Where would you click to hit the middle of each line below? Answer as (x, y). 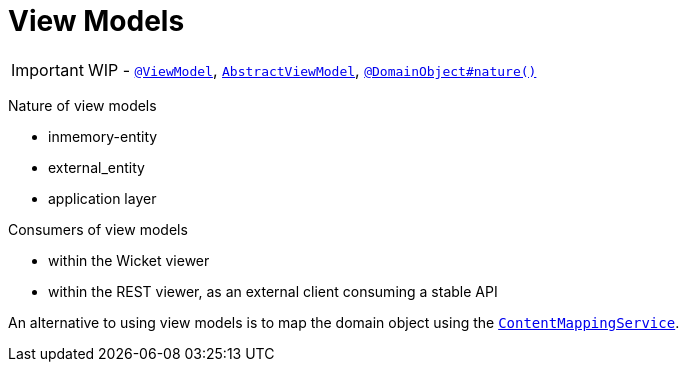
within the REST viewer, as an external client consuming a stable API (273, 291)
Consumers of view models (98, 229)
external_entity (96, 167)
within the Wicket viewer (129, 260)
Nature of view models (82, 105)
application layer (102, 198)
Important (47, 69)
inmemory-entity (103, 136)
